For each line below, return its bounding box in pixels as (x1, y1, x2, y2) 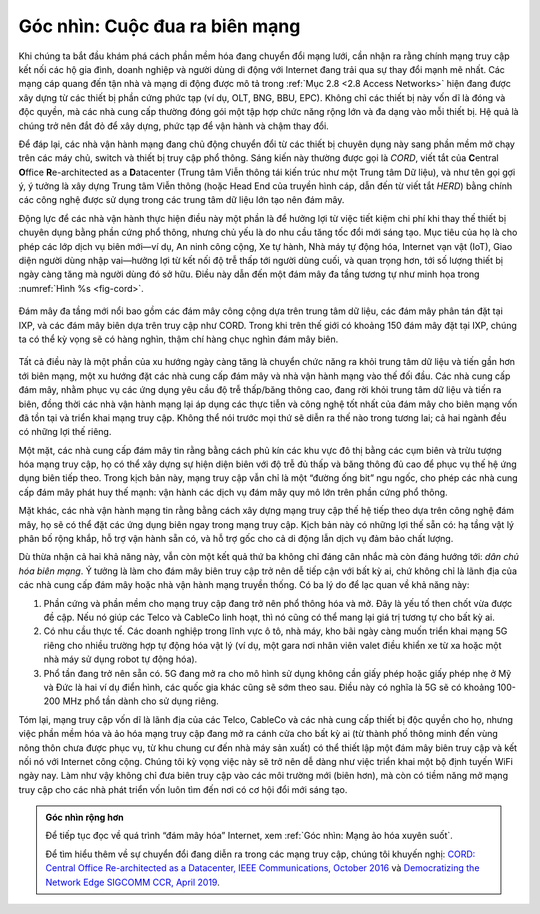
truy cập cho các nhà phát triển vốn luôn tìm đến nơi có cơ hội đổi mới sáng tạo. (18, 783, 348, 795)
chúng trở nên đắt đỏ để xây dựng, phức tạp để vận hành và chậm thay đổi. (18, 120, 329, 132)
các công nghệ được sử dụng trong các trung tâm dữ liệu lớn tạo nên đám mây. (18, 194, 345, 206)
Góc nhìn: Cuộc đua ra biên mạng (18, 15, 301, 37)
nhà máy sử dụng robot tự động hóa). (43, 653, 198, 665)
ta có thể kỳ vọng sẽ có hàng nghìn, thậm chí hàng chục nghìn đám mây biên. (18, 333, 339, 345)
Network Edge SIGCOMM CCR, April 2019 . (45, 876, 220, 888)
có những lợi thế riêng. (18, 426, 112, 438)
